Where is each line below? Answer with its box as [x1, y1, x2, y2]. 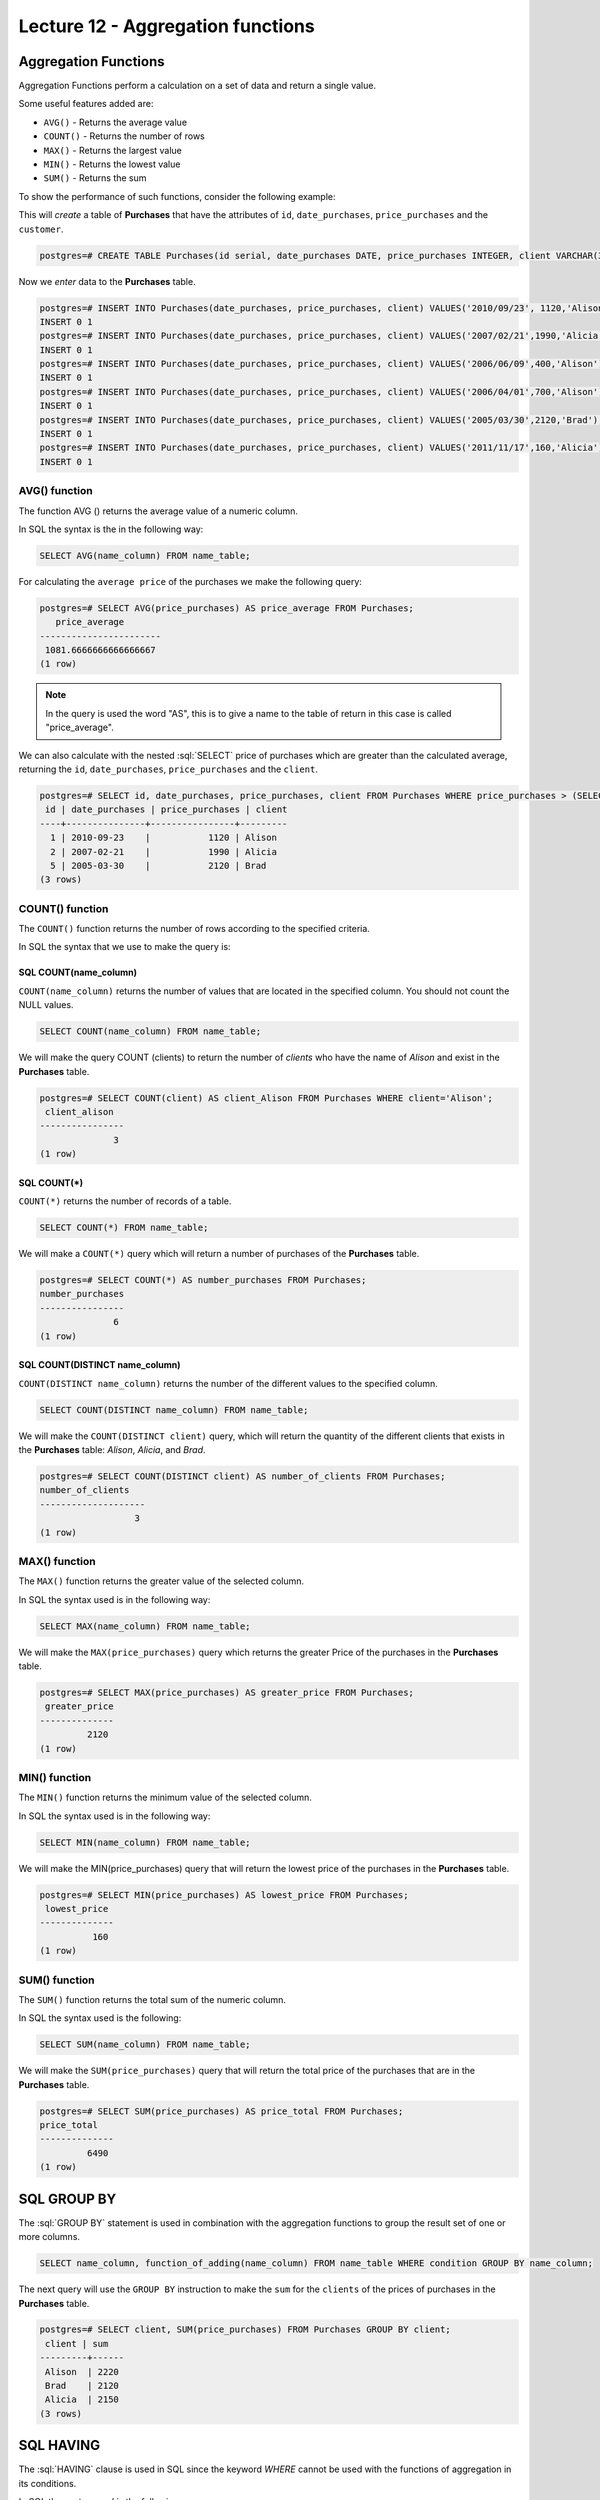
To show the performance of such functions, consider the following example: [18, 190, 336, 202]
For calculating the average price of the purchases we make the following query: [18, 575, 362, 587]
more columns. [18, 2231, 80, 2243]
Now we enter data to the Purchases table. [18, 275, 196, 287]
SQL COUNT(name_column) [18, 966, 137, 979]
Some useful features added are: [18, 98, 154, 110]
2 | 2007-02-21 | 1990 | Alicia [50, 846, 277, 857]
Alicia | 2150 [45, 2394, 120, 2405]
